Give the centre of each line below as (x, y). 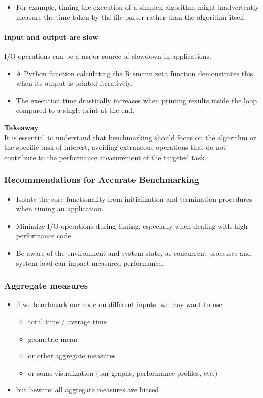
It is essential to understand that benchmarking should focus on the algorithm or (130, 137)
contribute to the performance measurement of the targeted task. (105, 157)
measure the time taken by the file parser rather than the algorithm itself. (131, 17)
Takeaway (21, 127)
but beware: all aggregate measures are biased (87, 390)
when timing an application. (60, 209)
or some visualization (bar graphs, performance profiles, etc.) (123, 372)
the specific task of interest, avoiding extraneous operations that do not (115, 147)
